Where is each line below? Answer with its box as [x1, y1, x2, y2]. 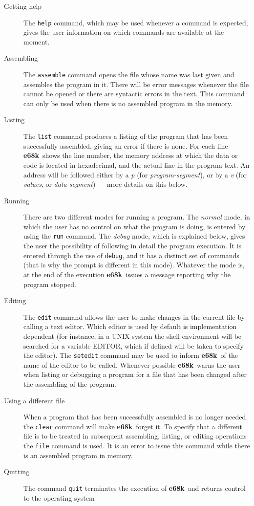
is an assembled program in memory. [23, 450, 133, 460]
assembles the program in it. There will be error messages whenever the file [23, 79, 249, 89]
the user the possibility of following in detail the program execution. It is [23, 241, 242, 251]
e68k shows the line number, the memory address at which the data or [23, 150, 238, 160]
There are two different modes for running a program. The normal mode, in [23, 212, 250, 222]
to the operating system [23, 492, 95, 503]
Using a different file [4, 395, 65, 405]
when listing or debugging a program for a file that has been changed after [23, 369, 247, 379]
